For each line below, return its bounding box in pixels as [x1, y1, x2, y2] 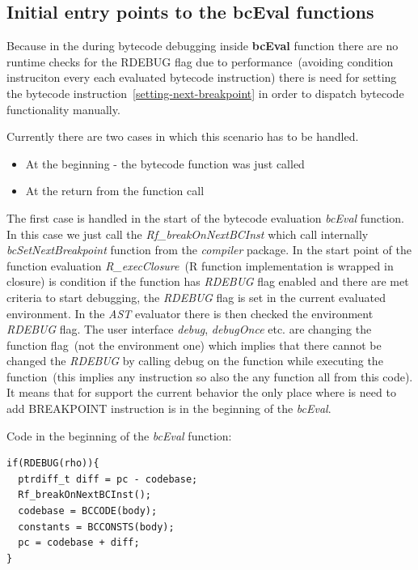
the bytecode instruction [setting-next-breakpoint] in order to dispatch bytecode [6, 84, 404, 101]
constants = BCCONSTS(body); [18, 521, 175, 533]
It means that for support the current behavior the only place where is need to [6, 384, 396, 401]
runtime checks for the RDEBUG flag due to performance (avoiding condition [6, 53, 394, 70]
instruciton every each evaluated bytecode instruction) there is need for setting [6, 69, 397, 86]
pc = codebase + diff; [18, 537, 140, 549]
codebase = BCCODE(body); [18, 505, 158, 517]
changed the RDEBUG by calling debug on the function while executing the [6, 352, 383, 369]
